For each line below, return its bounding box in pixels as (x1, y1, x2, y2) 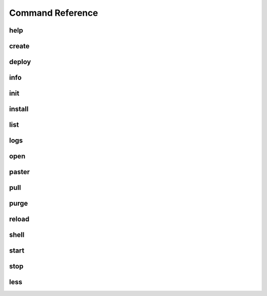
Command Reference (9, 7, 98, 18)
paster (9, 168, 30, 176)
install (9, 105, 29, 113)
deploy (9, 58, 31, 66)
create (9, 42, 30, 50)
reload (9, 215, 30, 223)
